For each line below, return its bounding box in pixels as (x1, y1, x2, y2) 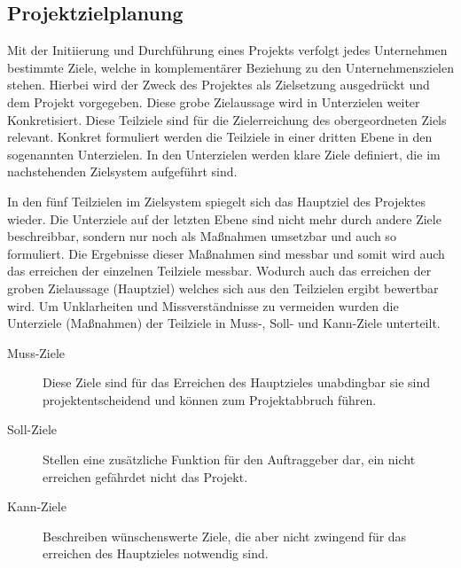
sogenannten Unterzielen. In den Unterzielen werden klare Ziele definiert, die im (7, 144, 441, 163)
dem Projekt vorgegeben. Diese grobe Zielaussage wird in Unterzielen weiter (7, 92, 420, 111)
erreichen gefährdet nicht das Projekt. (43, 467, 248, 486)
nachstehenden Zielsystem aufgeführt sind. (7, 162, 238, 181)
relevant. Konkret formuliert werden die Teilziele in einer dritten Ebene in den (7, 128, 433, 146)
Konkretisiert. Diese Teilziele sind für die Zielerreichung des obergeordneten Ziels (7, 110, 447, 128)
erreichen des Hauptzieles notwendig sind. (43, 544, 269, 563)
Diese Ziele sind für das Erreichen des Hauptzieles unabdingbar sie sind (43, 373, 431, 392)
